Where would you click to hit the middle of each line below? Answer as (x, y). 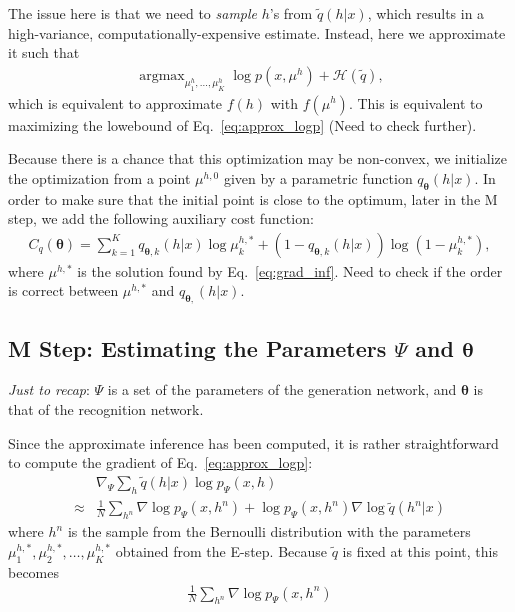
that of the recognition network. (106, 408)
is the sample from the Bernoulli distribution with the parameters (269, 531)
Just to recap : (49, 389)
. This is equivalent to (415, 102)
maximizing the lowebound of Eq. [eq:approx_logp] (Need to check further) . (242, 124)
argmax (162, 75)
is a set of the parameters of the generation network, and (282, 389)
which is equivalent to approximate (115, 102)
